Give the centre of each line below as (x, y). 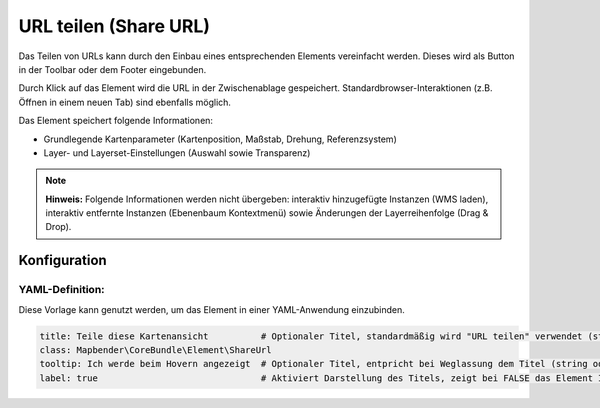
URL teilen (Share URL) (114, 26)
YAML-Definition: (61, 290)
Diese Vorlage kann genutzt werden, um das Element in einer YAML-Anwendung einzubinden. (211, 309)
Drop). (58, 227)
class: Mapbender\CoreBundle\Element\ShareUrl (155, 349)
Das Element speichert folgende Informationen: (116, 121)
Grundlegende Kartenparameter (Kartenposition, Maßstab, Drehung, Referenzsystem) (220, 139)
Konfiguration (62, 260)
